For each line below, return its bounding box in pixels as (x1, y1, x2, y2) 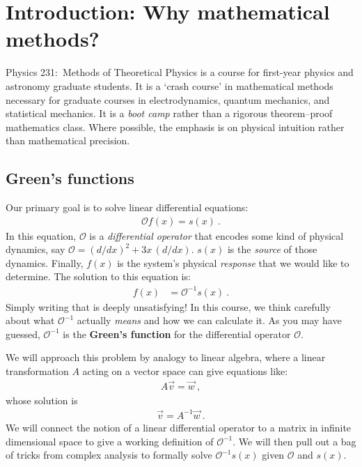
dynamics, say (6, 242, 65, 257)
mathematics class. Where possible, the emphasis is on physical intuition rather (6, 119, 345, 134)
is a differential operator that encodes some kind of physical (89, 228, 344, 243)
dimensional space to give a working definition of (6, 434, 214, 448)
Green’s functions (6, 167, 134, 189)
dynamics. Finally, (6, 255, 84, 270)
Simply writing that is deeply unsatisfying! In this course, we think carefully (6, 299, 331, 314)
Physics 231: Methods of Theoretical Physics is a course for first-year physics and (6, 65, 354, 79)
